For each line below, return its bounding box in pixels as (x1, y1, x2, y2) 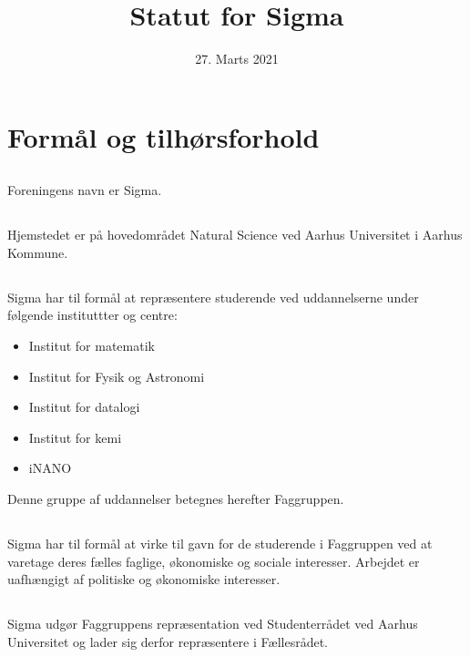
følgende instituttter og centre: (7, 305, 178, 324)
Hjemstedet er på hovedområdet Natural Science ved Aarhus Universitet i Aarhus (7, 225, 463, 244)
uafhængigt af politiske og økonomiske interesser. (7, 570, 281, 589)
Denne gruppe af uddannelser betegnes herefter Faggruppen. (7, 489, 344, 508)
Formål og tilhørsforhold (7, 118, 320, 155)
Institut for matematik (28, 336, 155, 355)
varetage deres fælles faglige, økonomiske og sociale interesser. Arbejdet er (7, 551, 420, 570)
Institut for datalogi (28, 397, 140, 416)
